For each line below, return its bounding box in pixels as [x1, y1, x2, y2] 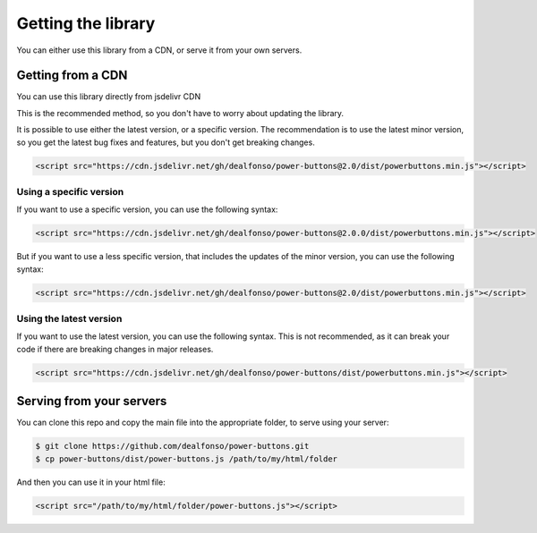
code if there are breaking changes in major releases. [16, 343, 214, 354]
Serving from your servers [16, 393, 167, 409]
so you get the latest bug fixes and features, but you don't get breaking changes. [16, 137, 315, 148]
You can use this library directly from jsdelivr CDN [16, 91, 201, 102]
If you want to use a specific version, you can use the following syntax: [16, 204, 278, 215]
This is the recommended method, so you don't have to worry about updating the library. [16, 107, 345, 118]
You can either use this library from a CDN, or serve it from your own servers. [16, 45, 303, 55]
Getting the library [16, 13, 156, 33]
